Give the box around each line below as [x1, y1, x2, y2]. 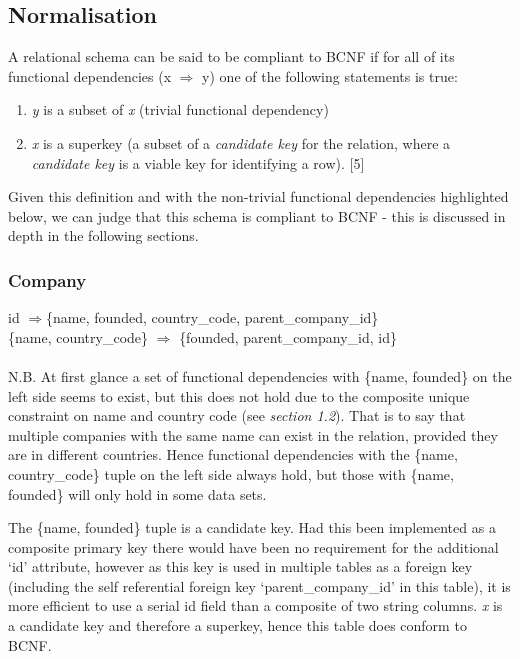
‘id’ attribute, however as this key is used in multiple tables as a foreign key [8, 556, 473, 577]
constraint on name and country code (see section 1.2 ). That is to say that [8, 405, 466, 426]
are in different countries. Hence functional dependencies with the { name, [8, 444, 458, 465]
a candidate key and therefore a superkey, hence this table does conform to [8, 615, 467, 636]
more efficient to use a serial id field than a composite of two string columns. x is [8, 595, 503, 616]
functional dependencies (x [8, 65, 172, 86]
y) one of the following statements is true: [202, 65, 458, 86]
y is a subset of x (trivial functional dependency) [31, 99, 329, 120]
